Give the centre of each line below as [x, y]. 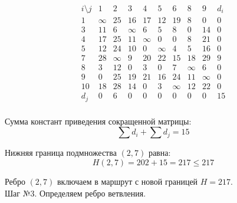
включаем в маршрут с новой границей [127, 181]
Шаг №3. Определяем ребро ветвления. [75, 193]
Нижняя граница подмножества [61, 153]
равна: [159, 153]
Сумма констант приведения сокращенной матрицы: [98, 121]
